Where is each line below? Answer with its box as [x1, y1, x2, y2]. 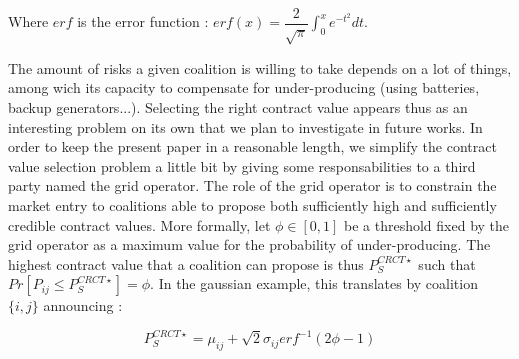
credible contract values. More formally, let [8, 214, 271, 235]
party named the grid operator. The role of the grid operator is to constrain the [8, 175, 497, 196]
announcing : [43, 295, 123, 316]
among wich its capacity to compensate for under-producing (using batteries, [8, 77, 480, 98]
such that [418, 253, 476, 274]
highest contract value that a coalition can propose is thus [8, 253, 364, 274]
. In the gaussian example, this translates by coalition [150, 273, 478, 294]
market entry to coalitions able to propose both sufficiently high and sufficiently [8, 194, 497, 215]
